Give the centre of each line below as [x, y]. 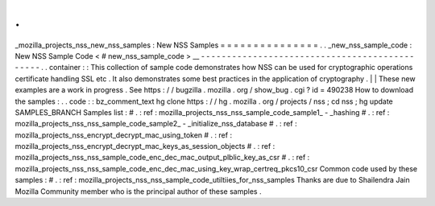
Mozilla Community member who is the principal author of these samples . [138, 191]
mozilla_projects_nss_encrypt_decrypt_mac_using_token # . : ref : [124, 135]
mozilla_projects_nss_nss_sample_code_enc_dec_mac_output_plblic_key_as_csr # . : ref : [162, 158]
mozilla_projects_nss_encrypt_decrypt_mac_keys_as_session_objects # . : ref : [145, 146]
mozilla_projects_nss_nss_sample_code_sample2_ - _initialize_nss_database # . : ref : [156, 124]
